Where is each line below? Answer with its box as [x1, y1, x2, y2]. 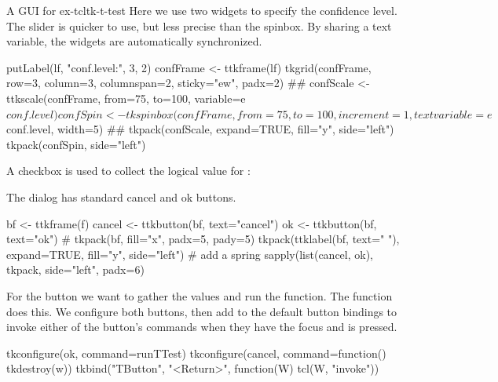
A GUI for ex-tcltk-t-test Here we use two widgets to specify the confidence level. [6, 2, 397, 18]
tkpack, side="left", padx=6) [6, 261, 145, 278]
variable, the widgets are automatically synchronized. [6, 33, 262, 49]
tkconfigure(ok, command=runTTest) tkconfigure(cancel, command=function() [6, 344, 386, 361]
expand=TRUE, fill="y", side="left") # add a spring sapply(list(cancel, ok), [6, 246, 374, 262]
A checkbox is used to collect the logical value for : [6, 162, 251, 179]
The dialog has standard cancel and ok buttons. [6, 188, 236, 205]
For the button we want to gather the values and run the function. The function [6, 287, 393, 304]
